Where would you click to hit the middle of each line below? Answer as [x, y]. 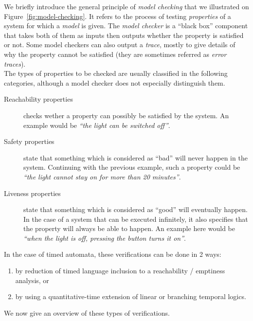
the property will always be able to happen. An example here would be [129, 228]
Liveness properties [32, 193]
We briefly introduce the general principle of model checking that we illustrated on [126, 6]
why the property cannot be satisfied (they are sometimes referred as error [115, 54]
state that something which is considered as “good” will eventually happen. [136, 209]
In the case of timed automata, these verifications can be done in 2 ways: [113, 254]
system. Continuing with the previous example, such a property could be [132, 167]
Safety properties [29, 141]
